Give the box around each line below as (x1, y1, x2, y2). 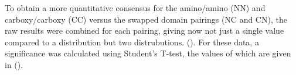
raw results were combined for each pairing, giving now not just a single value (5, 24, 284, 37)
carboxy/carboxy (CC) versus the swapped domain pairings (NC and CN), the (5, 13, 287, 25)
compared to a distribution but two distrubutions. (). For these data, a (5, 35, 259, 48)
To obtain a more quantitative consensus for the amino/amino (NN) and (5, 2, 266, 13)
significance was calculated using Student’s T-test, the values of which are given (5, 47, 291, 59)
